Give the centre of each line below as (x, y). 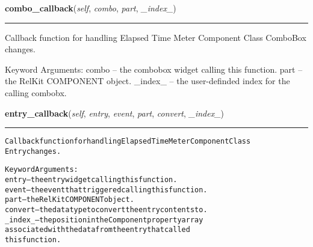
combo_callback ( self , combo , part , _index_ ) (91, 8)
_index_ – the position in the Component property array (104, 220)
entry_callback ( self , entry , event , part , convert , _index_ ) (115, 113)
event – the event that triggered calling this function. (106, 190)
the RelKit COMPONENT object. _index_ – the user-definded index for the (147, 81)
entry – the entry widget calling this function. (91, 180)
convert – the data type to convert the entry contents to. (106, 210)
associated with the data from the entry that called (98, 230)
